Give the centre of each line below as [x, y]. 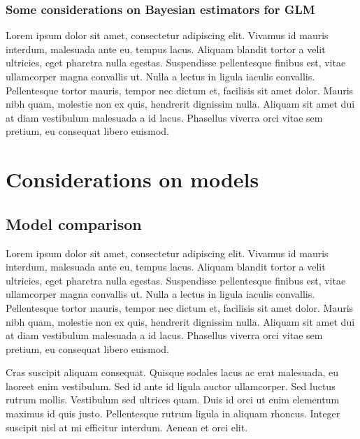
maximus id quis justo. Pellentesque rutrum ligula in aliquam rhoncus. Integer [173, 413]
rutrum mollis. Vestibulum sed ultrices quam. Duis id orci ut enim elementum [173, 400]
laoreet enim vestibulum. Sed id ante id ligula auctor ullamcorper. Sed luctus [171, 386]
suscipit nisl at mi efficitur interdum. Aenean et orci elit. [127, 427]
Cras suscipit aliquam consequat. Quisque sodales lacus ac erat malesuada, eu [172, 372]
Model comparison [74, 223]
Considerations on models [132, 179]
